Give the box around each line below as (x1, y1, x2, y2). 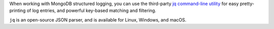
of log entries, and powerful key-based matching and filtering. (26, 7, 157, 13)
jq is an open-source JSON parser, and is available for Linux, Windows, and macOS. (9, 16, 187, 22)
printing (9, 7, 26, 13)
